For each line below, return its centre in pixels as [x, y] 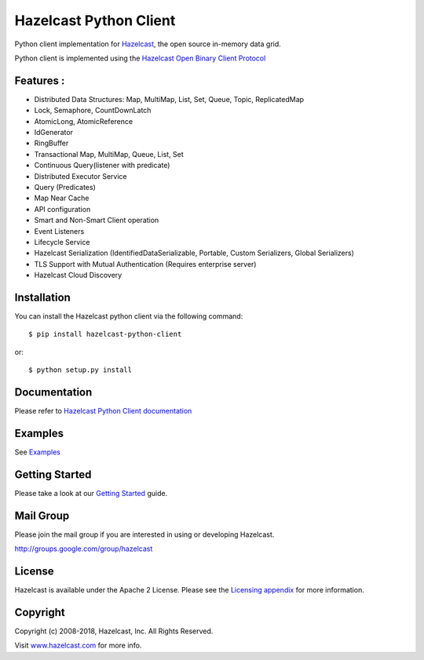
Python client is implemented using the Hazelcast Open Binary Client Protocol [140, 58]
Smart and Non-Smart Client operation [97, 221]
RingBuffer [51, 143]
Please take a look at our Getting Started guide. [91, 493]
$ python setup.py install [80, 370]
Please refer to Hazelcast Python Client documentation [103, 411]
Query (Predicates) [65, 187]
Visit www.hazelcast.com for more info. [78, 645]
